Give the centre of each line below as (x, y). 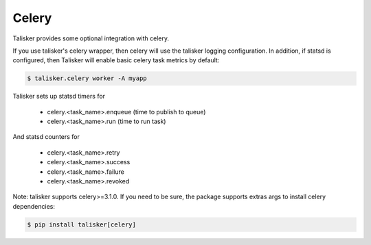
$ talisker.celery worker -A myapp (87, 78)
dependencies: (34, 206)
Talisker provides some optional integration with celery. (91, 38)
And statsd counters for (46, 137)
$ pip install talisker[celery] (82, 224)
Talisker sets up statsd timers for (59, 96)
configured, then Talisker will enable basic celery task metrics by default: (116, 60)
